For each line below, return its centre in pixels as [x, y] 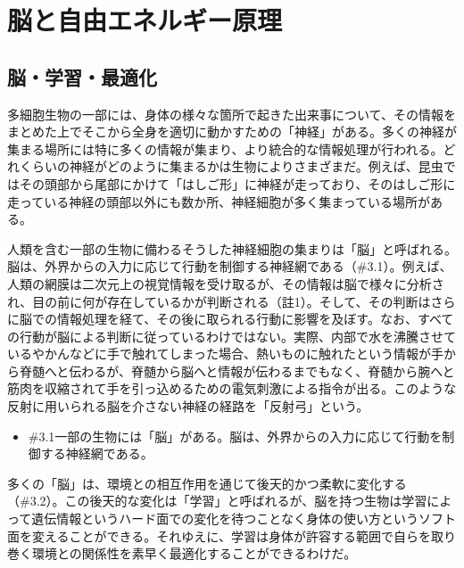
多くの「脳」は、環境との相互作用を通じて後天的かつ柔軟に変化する [207, 483]
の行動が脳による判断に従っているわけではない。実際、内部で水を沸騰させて [232, 336]
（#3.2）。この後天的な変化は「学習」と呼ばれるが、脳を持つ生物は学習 [217, 501]
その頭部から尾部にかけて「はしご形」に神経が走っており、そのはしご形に [237, 183]
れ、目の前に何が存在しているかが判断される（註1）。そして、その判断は [219, 301]
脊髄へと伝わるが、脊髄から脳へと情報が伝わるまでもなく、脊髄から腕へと [237, 370]
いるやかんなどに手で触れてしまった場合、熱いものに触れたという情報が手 [226, 354]
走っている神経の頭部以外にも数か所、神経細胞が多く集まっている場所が [219, 201]
